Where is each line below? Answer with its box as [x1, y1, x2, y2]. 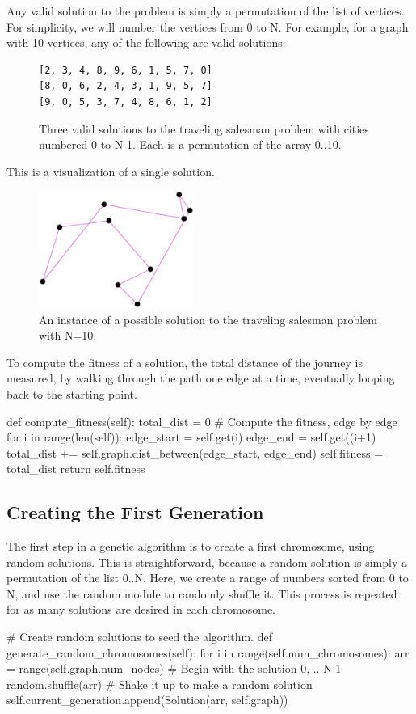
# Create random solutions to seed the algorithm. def [6, 628, 272, 645]
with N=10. [39, 327, 97, 344]
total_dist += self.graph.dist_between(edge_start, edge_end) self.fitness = [6, 444, 384, 461]
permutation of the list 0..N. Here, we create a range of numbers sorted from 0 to [6, 569, 409, 586]
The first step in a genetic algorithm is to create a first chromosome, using [6, 538, 375, 555]
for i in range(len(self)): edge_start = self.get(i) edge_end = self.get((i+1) [6, 429, 376, 446]
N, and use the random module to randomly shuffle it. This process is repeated [6, 585, 397, 602]
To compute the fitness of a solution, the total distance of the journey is [6, 353, 363, 370]
